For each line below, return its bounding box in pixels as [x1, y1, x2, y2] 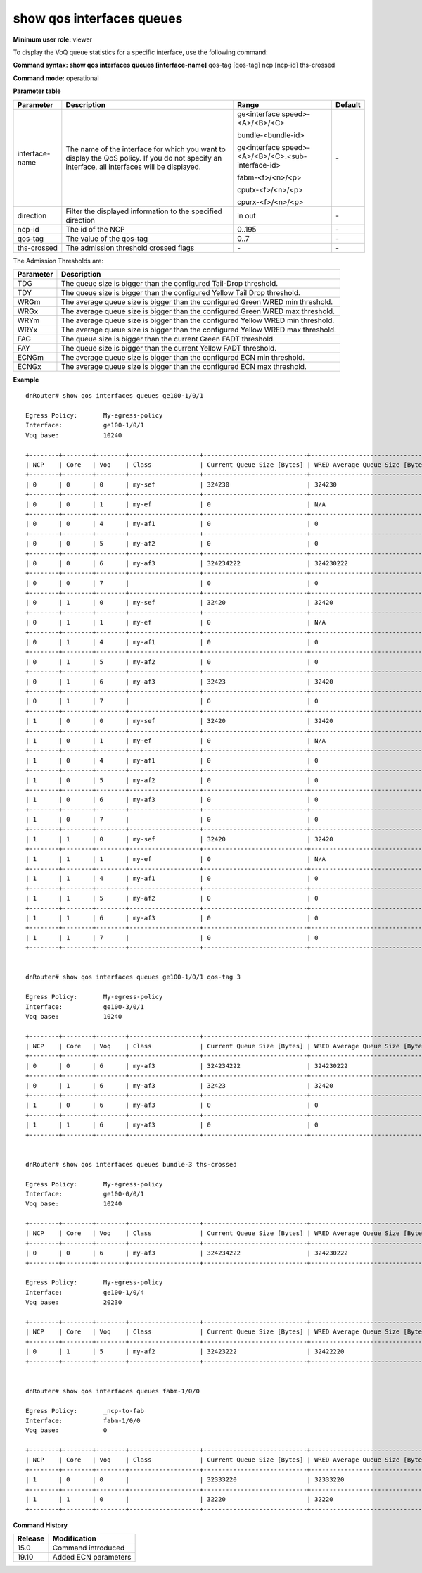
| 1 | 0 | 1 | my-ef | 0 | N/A [25, 737, 326, 744]
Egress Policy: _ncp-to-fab [25, 1407, 144, 1415]
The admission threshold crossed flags [65, 243, 195, 253]
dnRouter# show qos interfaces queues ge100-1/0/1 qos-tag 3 [25, 973, 241, 982]
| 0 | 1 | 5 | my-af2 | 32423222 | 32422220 [25, 1348, 345, 1355]
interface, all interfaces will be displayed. [65, 162, 201, 172]
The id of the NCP [65, 224, 125, 234]
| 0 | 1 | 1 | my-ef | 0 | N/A [25, 618, 326, 627]
